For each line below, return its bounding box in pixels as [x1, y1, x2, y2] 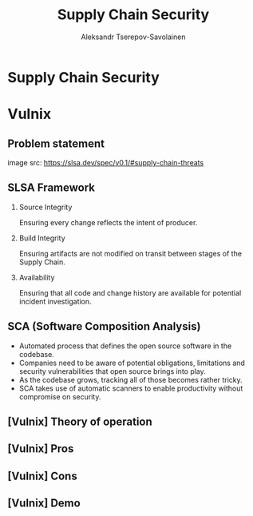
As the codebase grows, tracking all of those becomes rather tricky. [18, 375, 243, 384]
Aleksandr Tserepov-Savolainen [81, 32, 186, 42]
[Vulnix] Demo [7, 497, 81, 510]
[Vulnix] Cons [7, 469, 77, 482]
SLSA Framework [7, 181, 95, 195]
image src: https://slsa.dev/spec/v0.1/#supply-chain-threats [7, 157, 204, 167]
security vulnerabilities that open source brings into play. [18, 366, 207, 376]
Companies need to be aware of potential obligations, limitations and [18, 358, 245, 367]
